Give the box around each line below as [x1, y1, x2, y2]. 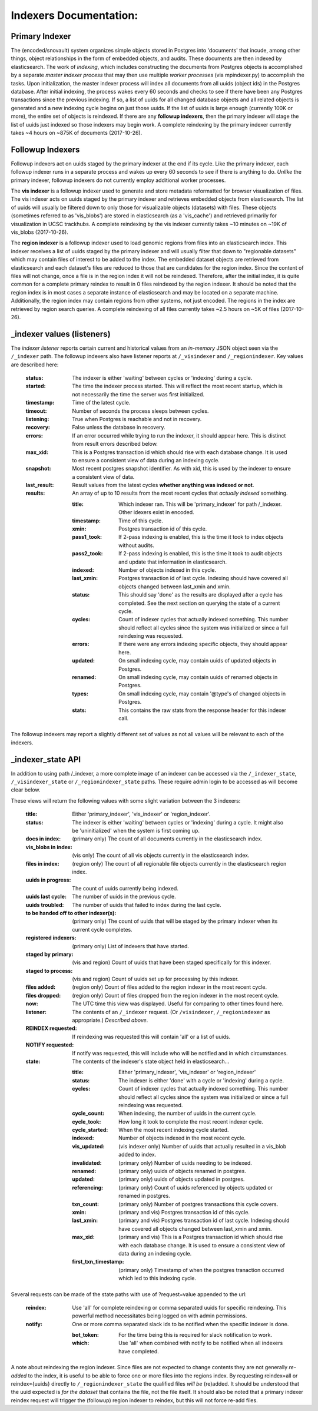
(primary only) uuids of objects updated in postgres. [118, 1175, 245, 1183]
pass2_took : [72, 550, 103, 557]
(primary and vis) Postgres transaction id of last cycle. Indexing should [118, 1217, 290, 1224]
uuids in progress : [25, 876, 71, 883]
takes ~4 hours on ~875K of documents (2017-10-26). [11, 129, 143, 136]
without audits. [118, 542, 154, 549]
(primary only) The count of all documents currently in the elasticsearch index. [72, 835, 263, 842]
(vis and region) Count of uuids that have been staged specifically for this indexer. [72, 959, 271, 966]
